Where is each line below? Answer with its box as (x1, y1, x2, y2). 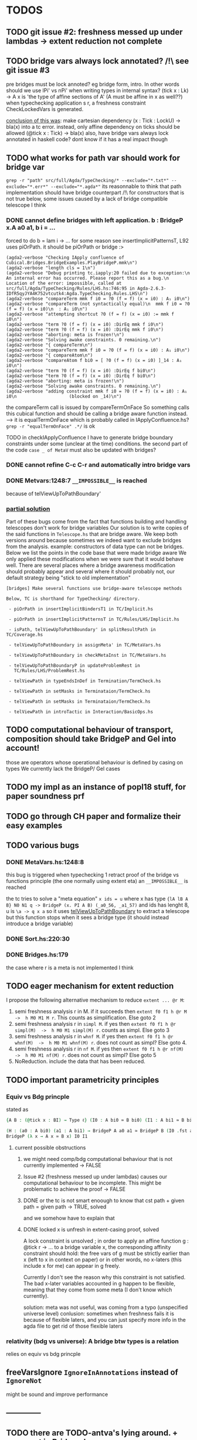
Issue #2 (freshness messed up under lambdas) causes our (23, 1173, 168, 1180)
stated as (6, 1106, 29, 1113)
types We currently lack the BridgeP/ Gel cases (6, 765, 120, 772)
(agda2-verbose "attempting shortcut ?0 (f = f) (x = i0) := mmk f (6, 311, 175, 317)
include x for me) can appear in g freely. (23, 1262, 120, 1269)
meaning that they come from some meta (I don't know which (23, 1286, 172, 1293)
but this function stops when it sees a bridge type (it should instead (6, 914, 169, 921)
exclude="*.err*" (6, 184, 49, 190)
